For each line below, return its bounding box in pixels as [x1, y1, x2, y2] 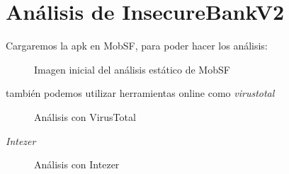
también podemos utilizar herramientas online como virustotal [6, 86, 275, 100]
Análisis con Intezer [34, 157, 120, 172]
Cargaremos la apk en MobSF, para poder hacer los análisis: [6, 38, 268, 53]
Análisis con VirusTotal [34, 109, 136, 124]
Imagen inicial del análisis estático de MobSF [34, 62, 230, 76]
